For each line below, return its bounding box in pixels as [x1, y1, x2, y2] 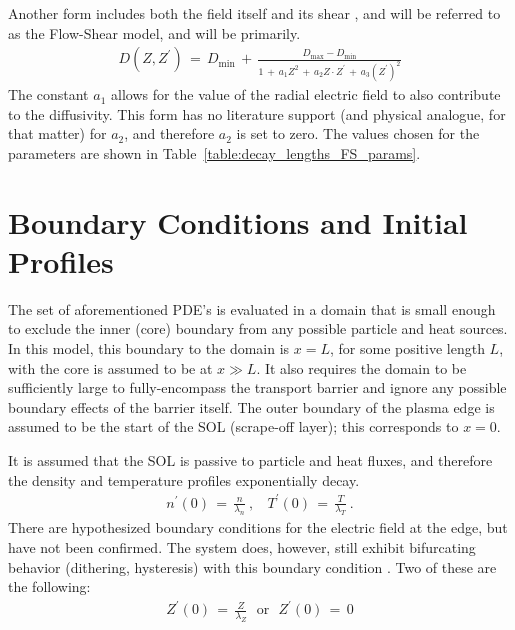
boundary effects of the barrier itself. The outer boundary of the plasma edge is [8, 396, 495, 417]
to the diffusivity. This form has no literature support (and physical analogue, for [8, 103, 506, 124]
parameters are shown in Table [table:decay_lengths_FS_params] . [8, 142, 421, 163]
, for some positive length [329, 337, 485, 358]
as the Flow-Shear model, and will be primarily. [8, 22, 301, 43]
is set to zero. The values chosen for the [236, 123, 480, 144]
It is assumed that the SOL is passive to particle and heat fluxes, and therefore [8, 449, 493, 470]
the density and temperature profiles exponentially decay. [8, 469, 360, 490]
